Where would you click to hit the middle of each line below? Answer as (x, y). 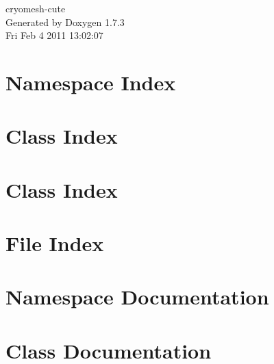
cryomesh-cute (36, 8)
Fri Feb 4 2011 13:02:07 (54, 35)
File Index (55, 243)
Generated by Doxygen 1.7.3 (65, 22)
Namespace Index (91, 82)
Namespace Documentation (137, 297)
